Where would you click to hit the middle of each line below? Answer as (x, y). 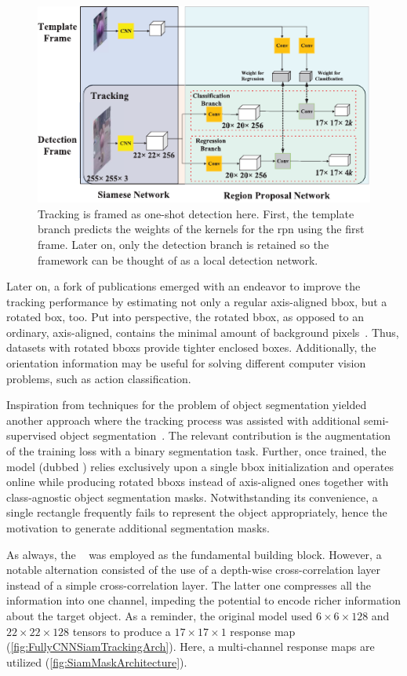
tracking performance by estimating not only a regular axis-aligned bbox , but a (197, 301)
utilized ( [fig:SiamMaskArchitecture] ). (97, 661)
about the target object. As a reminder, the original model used (160, 615)
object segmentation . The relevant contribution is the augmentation (225, 435)
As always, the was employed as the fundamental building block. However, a (194, 554)
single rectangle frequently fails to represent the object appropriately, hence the (197, 512)
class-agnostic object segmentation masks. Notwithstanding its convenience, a (192, 497)
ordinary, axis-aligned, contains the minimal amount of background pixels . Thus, (203, 332)
